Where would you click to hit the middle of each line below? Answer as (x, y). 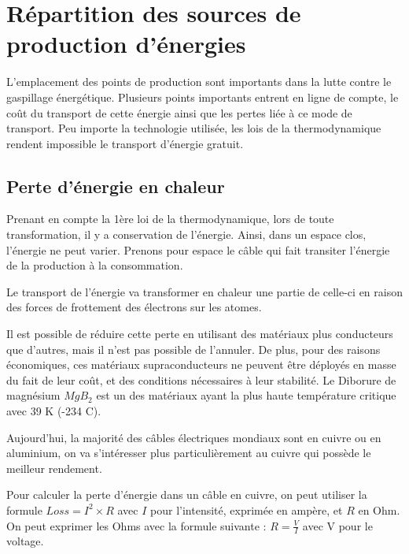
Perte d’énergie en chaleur (116, 186)
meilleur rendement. (54, 468)
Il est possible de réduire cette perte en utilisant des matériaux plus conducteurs (200, 334)
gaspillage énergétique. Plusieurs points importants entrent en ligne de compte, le (203, 97)
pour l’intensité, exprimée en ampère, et (247, 509)
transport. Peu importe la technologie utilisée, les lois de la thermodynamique (194, 128)
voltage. (25, 541)
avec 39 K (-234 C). (54, 411)
